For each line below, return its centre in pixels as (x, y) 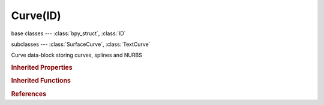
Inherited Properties (42, 67)
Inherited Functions (41, 81)
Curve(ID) (36, 16)
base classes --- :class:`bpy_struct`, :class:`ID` (68, 33)
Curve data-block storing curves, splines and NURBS (77, 55)
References (29, 94)
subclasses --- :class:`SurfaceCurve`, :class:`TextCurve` (81, 44)
